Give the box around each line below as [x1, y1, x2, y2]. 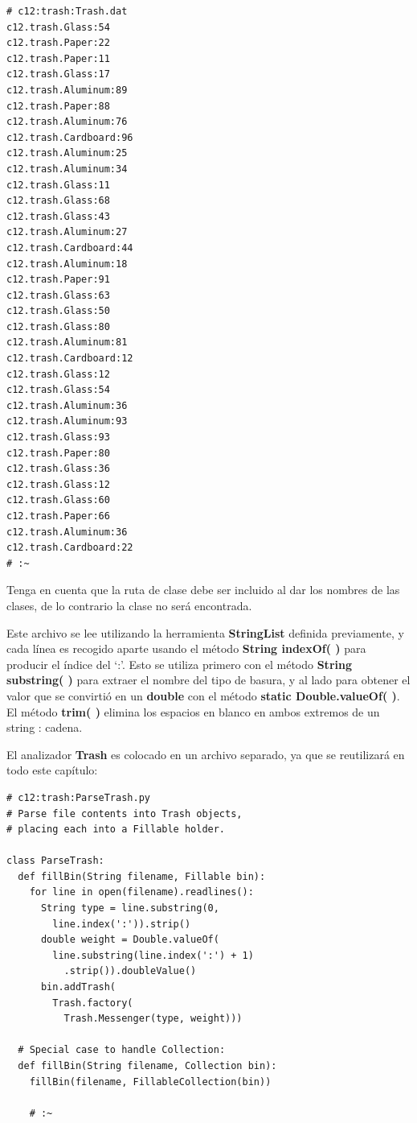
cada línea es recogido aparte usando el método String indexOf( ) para [6, 640, 366, 657]
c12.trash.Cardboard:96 [6, 131, 133, 143]
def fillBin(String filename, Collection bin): [18, 1060, 277, 1071]
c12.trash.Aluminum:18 [6, 258, 128, 270]
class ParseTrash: [6, 855, 104, 867]
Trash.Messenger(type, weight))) [63, 1013, 243, 1025]
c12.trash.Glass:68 [6, 195, 110, 207]
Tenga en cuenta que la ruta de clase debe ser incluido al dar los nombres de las [6, 581, 400, 598]
